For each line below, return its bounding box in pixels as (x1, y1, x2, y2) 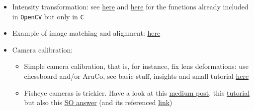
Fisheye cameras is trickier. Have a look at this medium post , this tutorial (24, 87, 250, 98)
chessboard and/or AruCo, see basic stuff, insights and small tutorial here (24, 71, 249, 81)
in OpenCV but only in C (12, 11, 84, 21)
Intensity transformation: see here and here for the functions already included (12, 1, 249, 11)
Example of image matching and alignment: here (12, 28, 161, 38)
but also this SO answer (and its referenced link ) (24, 97, 172, 108)
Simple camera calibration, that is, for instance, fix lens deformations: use (24, 61, 249, 71)
